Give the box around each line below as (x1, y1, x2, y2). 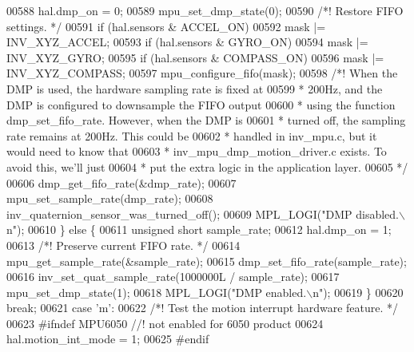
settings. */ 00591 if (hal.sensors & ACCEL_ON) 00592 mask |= (6, 18, 326, 34)
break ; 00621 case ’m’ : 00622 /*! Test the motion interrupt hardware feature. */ (6, 299, 399, 316)
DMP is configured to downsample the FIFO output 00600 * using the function (6, 96, 396, 113)
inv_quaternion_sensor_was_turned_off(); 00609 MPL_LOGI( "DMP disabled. (6, 205, 399, 222)
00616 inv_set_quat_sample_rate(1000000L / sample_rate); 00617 (6, 268, 340, 285)
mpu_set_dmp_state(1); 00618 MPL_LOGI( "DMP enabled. (6, 283, 307, 300)
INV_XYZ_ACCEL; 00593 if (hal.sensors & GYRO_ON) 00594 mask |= (6, 34, 368, 50)
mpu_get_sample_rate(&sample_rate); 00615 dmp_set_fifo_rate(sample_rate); (6, 252, 407, 269)
